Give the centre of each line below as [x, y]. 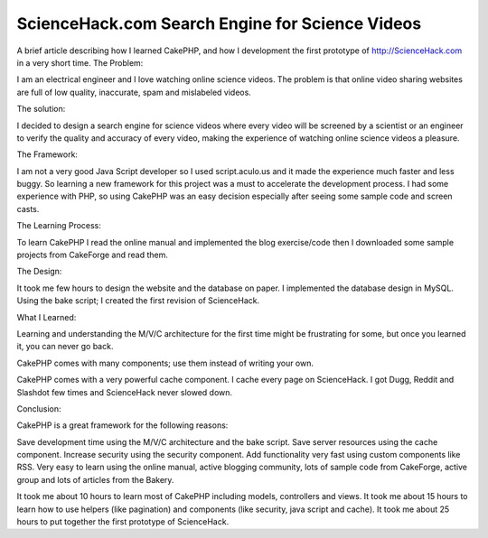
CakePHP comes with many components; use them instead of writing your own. [165, 363]
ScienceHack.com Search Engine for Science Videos [219, 23]
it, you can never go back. [65, 347]
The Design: [39, 272]
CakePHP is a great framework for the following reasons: [122, 425]
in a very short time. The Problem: [80, 62]
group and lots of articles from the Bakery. [95, 479]
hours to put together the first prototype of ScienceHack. [123, 522]
